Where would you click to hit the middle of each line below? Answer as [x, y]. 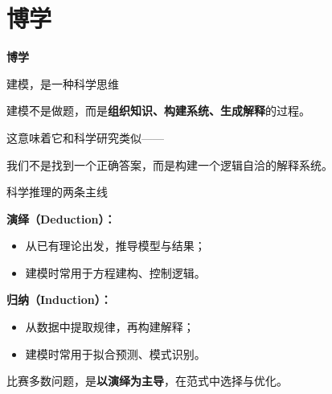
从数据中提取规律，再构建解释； [110, 327]
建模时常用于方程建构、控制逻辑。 [115, 272]
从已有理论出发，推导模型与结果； [115, 246]
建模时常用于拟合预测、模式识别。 [115, 353]
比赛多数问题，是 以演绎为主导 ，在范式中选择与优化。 [147, 381]
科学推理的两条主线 [57, 192]
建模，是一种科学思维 [63, 83]
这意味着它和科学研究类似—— [85, 137]
